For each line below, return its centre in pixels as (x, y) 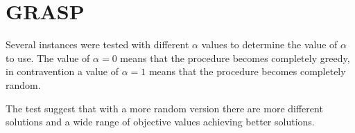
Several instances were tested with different (97, 44)
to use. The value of (48, 58)
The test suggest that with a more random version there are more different (164, 108)
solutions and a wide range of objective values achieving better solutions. (160, 122)
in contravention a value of (62, 71)
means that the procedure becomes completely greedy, (235, 58)
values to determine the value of (269, 44)
